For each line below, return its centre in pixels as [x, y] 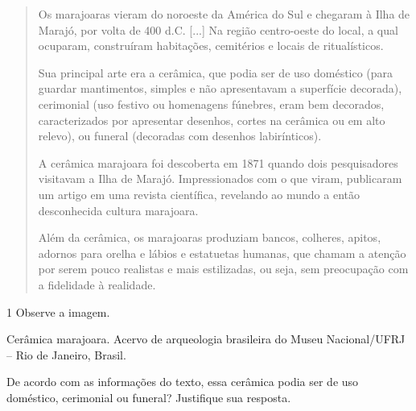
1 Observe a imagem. [58, 311]
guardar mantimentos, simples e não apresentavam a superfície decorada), [220, 88]
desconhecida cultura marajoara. [118, 210]
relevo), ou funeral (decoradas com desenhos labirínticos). [180, 136]
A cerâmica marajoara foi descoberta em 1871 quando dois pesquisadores [218, 162]
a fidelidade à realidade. [97, 284]
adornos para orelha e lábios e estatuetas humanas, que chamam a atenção [222, 253]
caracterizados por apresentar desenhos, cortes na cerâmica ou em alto [212, 120]
